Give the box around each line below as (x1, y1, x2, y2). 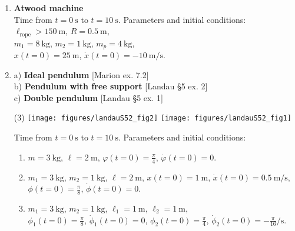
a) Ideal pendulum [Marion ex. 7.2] (14, 68, 149, 81)
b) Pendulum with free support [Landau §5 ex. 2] (14, 80, 208, 92)
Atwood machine (14, 2, 84, 14)
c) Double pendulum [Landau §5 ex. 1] (14, 91, 163, 103)
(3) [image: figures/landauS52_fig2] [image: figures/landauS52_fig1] (14, 111, 291, 123)
